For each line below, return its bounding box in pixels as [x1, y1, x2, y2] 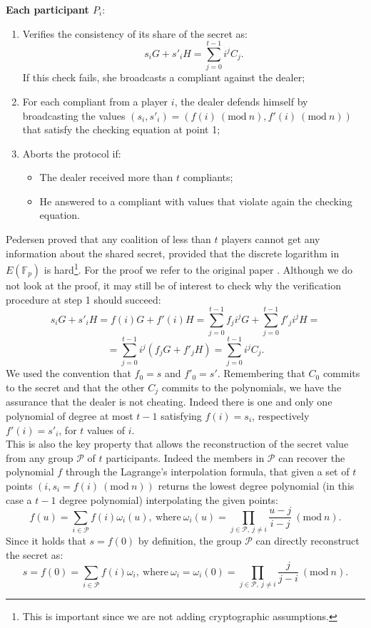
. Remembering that [217, 366, 305, 381]
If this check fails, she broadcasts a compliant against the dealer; [22, 70, 305, 85]
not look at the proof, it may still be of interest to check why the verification [6, 277, 342, 292]
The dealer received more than [39, 170, 173, 185]
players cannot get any [221, 232, 320, 247]
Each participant [6, 2, 89, 16]
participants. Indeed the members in [106, 450, 265, 465]
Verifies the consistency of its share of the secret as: [22, 26, 248, 41]
